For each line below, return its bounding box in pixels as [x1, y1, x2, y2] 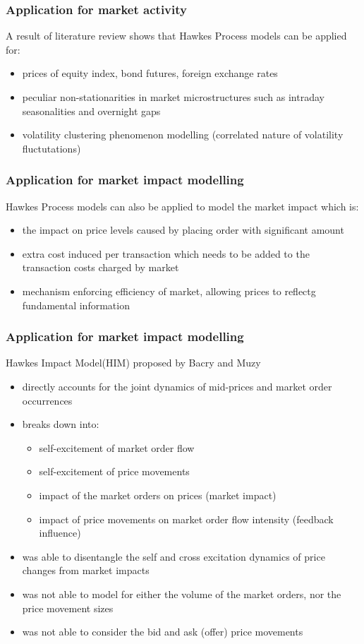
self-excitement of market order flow [39, 440, 195, 455]
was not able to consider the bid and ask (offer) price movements [22, 624, 303, 639]
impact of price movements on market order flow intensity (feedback [39, 511, 334, 526]
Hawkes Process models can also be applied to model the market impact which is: [6, 198, 359, 213]
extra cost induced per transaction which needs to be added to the [22, 246, 310, 261]
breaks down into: [22, 417, 99, 431]
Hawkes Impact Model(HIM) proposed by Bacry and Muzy [6, 355, 261, 370]
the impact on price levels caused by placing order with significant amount [22, 222, 344, 237]
